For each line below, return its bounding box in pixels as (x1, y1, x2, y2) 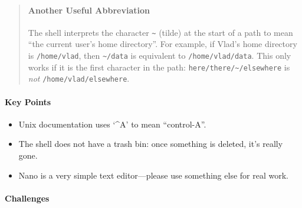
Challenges (5, 192, 50, 204)
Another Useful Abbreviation (28, 4, 150, 16)
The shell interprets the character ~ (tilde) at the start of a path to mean (28, 26, 293, 38)
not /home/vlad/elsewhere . (28, 72, 130, 85)
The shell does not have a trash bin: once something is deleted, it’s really (18, 137, 283, 150)
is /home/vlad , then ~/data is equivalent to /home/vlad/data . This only (28, 49, 291, 62)
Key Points (5, 95, 51, 108)
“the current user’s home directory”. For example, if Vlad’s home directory (28, 38, 297, 50)
